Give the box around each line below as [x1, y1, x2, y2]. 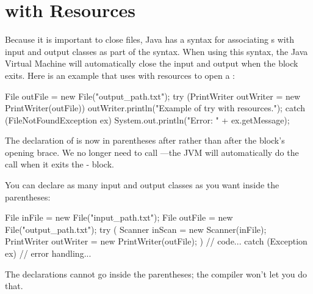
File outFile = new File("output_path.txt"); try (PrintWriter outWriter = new [5, 89, 301, 102]
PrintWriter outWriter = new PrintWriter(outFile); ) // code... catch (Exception [5, 235, 308, 248]
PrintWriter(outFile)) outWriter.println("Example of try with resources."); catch [5, 101, 305, 114]
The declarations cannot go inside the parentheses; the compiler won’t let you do [5, 267, 308, 280]
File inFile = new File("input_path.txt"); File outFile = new [5, 211, 233, 224]
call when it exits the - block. [5, 158, 114, 171]
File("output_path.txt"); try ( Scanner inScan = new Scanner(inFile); [5, 222, 267, 235]
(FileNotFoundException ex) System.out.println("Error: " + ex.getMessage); [5, 113, 290, 126]
